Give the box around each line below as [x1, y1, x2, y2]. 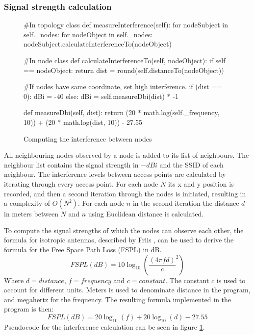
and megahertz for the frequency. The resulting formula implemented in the [4, 294, 231, 304]
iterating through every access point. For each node [4, 178, 158, 189]
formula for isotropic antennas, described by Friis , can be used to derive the [4, 235, 234, 245]
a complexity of [4, 198, 51, 208]
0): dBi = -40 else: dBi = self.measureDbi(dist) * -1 [24, 91, 178, 101]
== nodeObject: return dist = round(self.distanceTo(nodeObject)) [24, 65, 224, 75]
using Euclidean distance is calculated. [88, 209, 204, 219]
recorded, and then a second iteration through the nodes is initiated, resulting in [4, 188, 246, 198]
